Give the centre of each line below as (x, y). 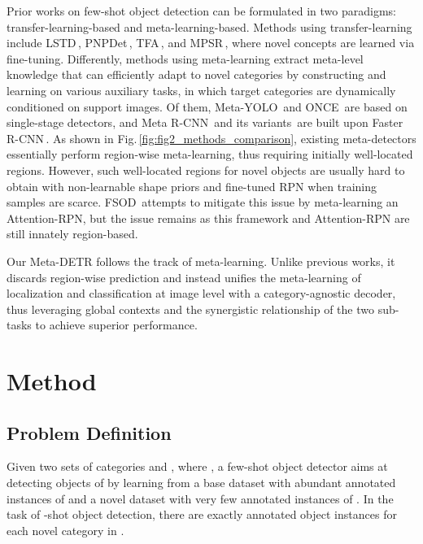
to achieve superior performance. (116, 325)
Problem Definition (89, 432)
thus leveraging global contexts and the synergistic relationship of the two (191, 309)
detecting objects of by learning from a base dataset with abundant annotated (201, 483)
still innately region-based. (72, 234)
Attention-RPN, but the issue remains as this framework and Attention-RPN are (208, 218)
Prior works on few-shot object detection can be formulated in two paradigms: (201, 11)
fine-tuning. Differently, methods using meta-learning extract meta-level (185, 58)
